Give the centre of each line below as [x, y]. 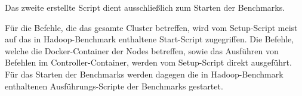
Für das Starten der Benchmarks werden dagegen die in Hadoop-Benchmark [144, 74]
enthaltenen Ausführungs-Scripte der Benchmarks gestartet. [114, 86]
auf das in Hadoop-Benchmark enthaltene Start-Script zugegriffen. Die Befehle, [150, 39]
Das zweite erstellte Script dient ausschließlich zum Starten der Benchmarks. [145, 7]
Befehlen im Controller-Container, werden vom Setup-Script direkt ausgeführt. [148, 62]
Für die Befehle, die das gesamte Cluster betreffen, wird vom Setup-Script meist [151, 27]
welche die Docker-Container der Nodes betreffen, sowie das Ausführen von [142, 50]
